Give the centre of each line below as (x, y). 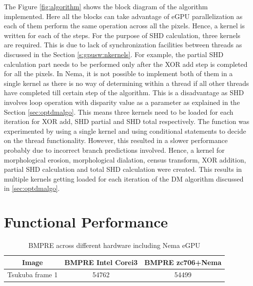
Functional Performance (86, 222)
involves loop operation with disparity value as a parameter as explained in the (122, 102)
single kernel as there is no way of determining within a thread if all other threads (126, 83)
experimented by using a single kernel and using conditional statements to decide (125, 131)
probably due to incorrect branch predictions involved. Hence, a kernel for (114, 150)
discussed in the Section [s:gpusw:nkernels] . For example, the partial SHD (114, 54)
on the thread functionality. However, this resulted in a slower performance (116, 140)
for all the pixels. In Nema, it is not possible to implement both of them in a (118, 73)
